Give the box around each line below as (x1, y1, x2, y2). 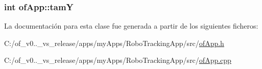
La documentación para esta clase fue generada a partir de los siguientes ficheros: (4, 20, 258, 31)
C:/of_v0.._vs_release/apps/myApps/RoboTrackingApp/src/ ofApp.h (4, 37, 224, 48)
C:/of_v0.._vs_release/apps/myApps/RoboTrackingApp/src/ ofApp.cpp (4, 55, 231, 65)
